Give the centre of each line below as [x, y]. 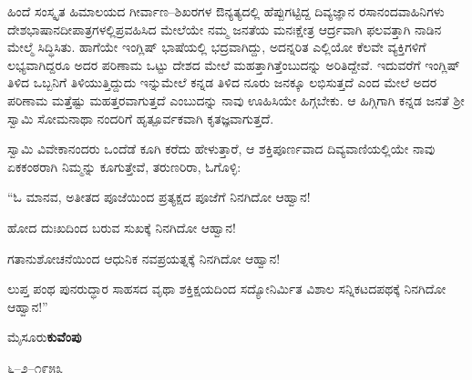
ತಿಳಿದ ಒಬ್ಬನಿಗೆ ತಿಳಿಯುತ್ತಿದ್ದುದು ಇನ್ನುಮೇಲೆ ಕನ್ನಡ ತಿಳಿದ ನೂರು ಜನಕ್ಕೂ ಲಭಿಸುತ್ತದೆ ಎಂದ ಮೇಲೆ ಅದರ [222, 82]
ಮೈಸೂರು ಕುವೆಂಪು [45, 337]
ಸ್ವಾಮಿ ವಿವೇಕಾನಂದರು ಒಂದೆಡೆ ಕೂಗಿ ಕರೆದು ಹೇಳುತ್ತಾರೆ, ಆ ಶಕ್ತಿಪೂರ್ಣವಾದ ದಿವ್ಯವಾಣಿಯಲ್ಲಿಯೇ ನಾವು [221, 149]
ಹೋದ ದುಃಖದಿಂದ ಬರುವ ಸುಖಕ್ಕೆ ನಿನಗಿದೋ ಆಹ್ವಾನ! [122, 227]
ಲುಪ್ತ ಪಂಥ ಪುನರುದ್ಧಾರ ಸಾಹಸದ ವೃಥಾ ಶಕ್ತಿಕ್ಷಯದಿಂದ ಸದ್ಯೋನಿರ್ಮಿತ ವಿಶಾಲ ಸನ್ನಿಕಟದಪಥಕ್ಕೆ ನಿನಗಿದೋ [227, 289]
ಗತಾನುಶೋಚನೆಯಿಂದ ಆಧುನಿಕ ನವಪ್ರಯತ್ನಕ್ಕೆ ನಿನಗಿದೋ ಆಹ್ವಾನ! [144, 258]
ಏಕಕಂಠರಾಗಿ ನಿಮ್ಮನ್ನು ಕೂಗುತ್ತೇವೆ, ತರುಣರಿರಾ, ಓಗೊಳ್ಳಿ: [124, 166]
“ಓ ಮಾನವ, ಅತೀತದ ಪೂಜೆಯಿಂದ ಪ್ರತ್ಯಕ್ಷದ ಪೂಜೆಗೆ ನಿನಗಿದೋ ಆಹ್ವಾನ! [159, 197]
